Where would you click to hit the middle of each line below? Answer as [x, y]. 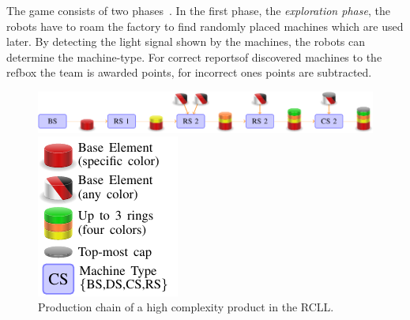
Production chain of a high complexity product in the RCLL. [186, 307]
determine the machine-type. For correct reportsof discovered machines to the [194, 56]
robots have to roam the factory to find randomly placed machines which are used [205, 26]
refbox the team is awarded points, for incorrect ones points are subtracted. [189, 72]
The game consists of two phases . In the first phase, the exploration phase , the [198, 10]
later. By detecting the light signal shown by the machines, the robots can [186, 41]
